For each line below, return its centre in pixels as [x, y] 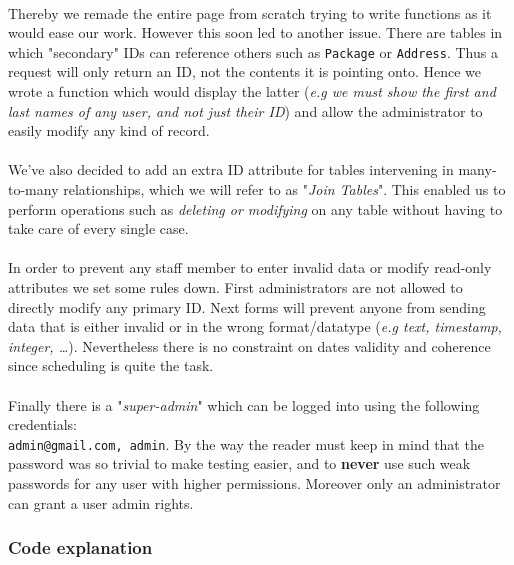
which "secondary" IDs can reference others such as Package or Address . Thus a [253, 51]
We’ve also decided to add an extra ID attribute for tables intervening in [231, 169]
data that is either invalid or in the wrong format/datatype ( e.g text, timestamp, [255, 326]
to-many [33, 189]
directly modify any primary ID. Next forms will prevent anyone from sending [247, 306]
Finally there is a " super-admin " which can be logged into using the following [244, 404]
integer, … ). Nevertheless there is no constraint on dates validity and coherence [249, 345]
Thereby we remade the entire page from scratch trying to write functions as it [250, 12]
